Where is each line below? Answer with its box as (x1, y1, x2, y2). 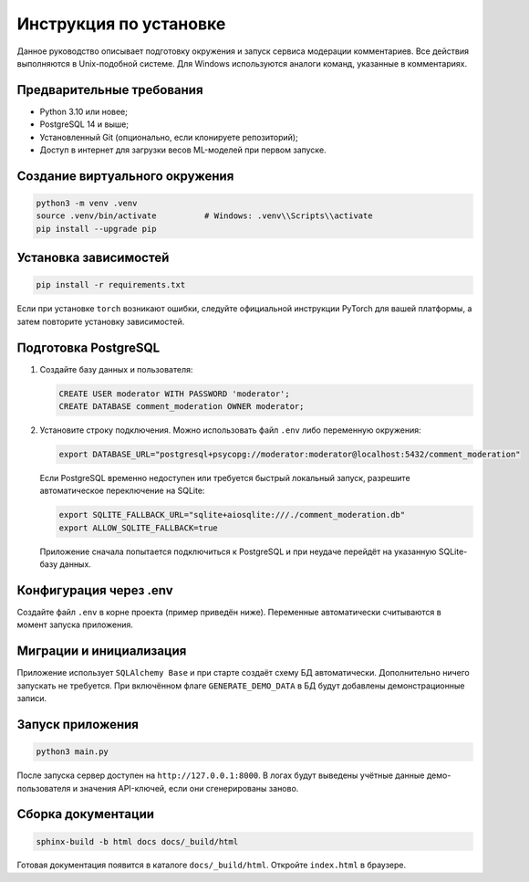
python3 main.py (36, 747, 109, 757)
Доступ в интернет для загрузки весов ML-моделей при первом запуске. (39, 144, 327, 155)
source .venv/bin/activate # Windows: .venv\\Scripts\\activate (36, 211, 373, 221)
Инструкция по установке (16, 14, 226, 34)
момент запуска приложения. (16, 619, 134, 630)
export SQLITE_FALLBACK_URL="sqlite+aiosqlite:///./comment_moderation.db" (58, 509, 406, 520)
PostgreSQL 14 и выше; (39, 119, 130, 130)
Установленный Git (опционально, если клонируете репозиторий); (39, 131, 298, 142)
